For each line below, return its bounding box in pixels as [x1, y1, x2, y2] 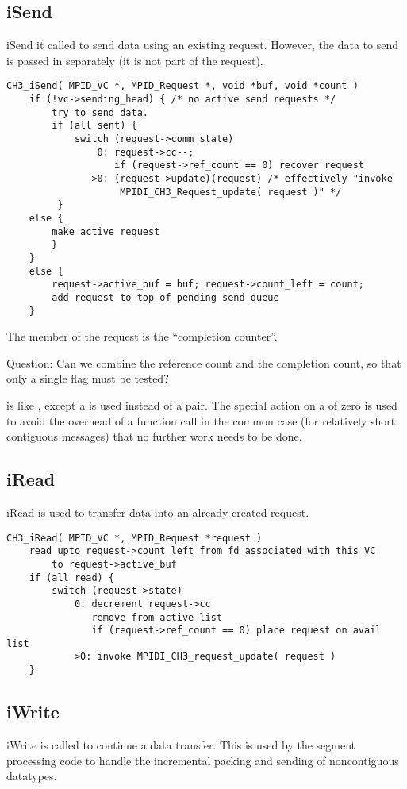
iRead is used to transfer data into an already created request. [6, 503, 309, 520]
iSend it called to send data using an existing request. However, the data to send [6, 37, 398, 53]
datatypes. [6, 768, 57, 784]
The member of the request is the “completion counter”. [6, 328, 278, 344]
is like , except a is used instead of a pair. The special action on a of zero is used [6, 396, 397, 413]
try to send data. [52, 106, 148, 118]
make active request [52, 225, 160, 237]
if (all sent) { [52, 120, 137, 132]
